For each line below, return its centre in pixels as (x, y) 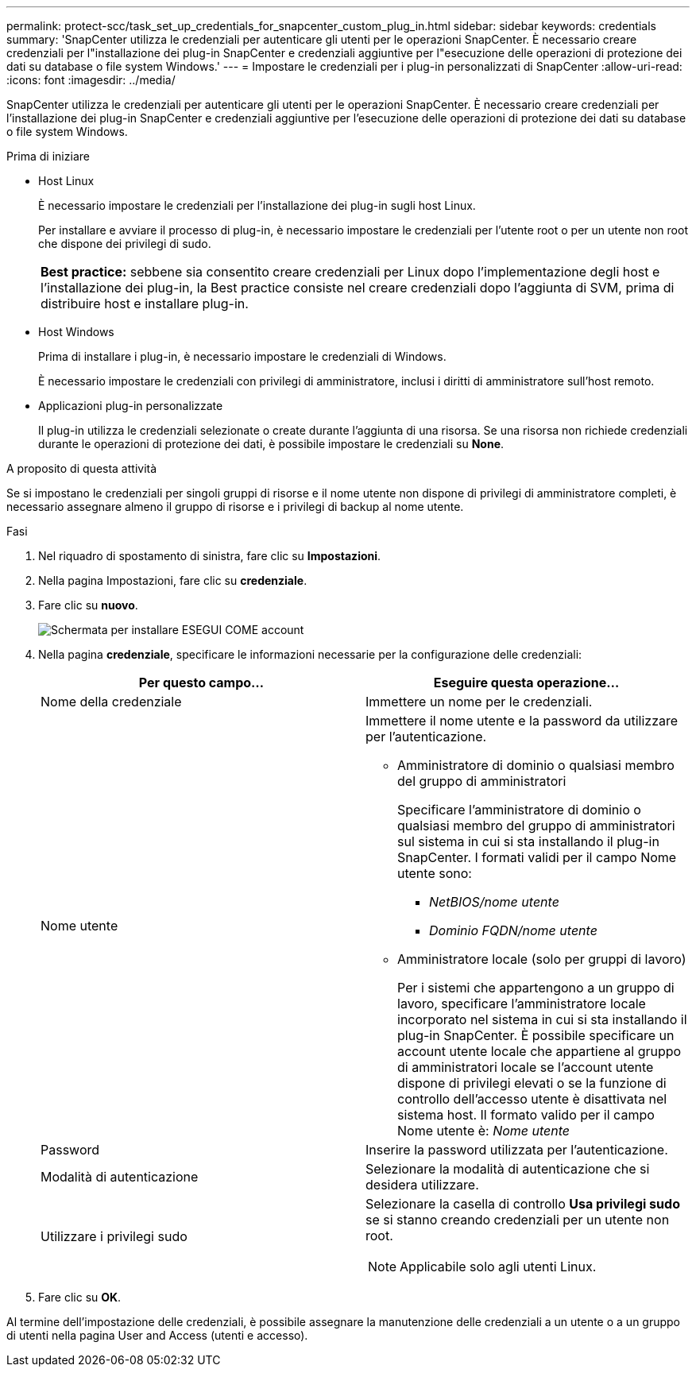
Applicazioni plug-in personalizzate (131, 406)
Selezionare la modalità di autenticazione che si (508, 1169)
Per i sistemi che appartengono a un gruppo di (536, 988)
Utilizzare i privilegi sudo (114, 1236)
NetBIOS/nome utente (494, 902)
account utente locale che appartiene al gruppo (539, 1051)
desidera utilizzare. (422, 1185)
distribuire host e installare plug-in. (145, 304)
